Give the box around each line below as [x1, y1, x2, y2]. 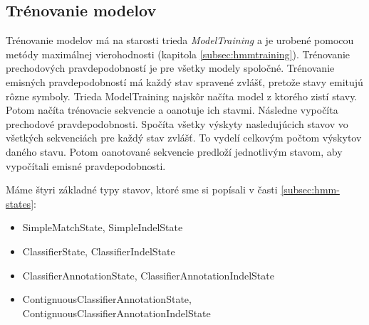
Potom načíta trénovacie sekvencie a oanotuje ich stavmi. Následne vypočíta [6, 102, 338, 117]
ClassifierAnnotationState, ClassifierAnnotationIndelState [22, 267, 274, 282]
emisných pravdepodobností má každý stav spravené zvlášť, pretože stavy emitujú [6, 74, 363, 89]
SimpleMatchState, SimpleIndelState [22, 220, 183, 235]
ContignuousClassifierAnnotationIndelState [22, 305, 211, 320]
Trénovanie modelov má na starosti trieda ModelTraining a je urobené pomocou [6, 33, 354, 48]
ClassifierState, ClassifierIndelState [22, 243, 175, 258]
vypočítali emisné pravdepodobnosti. [6, 158, 166, 173]
